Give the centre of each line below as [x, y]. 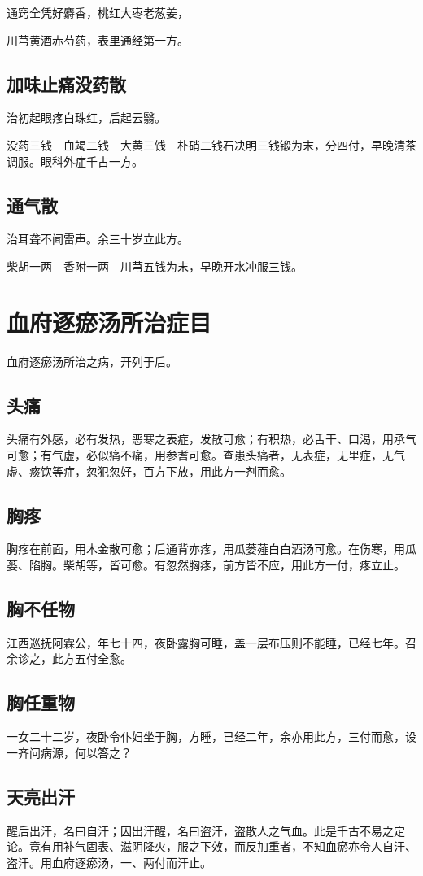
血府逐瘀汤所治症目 [109, 322]
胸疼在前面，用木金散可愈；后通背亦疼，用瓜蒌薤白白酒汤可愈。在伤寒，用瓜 [211, 549]
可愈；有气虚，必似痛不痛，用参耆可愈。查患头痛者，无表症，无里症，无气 [206, 455]
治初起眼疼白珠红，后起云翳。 [86, 118]
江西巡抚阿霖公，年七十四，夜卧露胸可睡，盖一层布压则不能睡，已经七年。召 [211, 642]
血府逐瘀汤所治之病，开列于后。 [92, 361]
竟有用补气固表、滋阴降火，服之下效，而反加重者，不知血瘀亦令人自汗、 [222, 846]
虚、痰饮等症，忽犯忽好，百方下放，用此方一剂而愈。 [149, 471]
